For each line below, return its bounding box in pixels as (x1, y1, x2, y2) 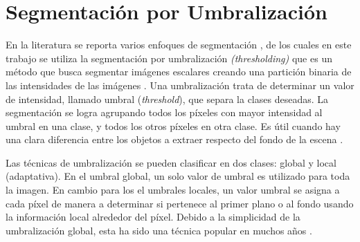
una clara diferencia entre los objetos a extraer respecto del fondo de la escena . (6, 132, 343, 147)
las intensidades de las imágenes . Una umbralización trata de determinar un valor (6, 77, 354, 92)
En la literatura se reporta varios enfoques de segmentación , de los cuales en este (6, 37, 352, 52)
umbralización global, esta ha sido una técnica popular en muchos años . (6, 223, 312, 237)
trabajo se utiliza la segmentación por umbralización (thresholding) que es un (6, 50, 332, 65)
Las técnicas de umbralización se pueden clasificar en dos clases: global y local (6, 155, 336, 169)
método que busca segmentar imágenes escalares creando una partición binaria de (6, 64, 352, 79)
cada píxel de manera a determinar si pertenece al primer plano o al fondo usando (6, 196, 354, 210)
